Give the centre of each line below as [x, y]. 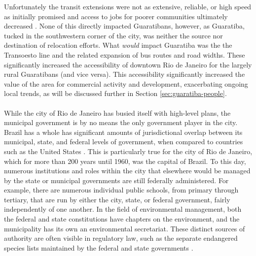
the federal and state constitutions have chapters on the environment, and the [122, 219]
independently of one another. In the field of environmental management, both [123, 209]
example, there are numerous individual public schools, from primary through [121, 190]
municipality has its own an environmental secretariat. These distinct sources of [125, 228]
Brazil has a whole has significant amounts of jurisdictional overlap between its [123, 132]
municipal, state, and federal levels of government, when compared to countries [124, 142]
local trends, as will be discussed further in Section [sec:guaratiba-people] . [115, 93]
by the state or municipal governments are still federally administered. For [116, 180]
